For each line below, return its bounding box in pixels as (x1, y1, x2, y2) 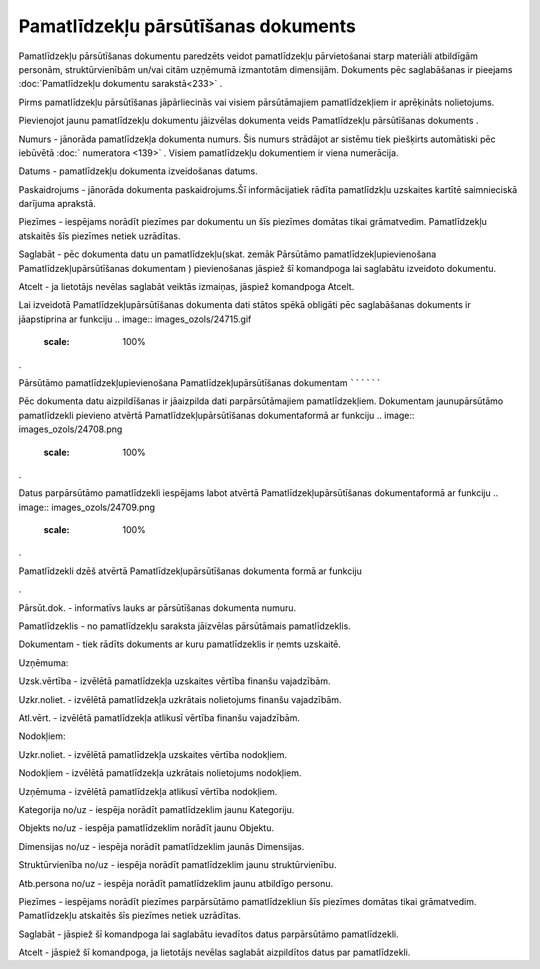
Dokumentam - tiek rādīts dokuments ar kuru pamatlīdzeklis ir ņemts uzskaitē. (18, 638, 342, 650)
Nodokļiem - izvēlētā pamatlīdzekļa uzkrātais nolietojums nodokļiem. (18, 767, 302, 779)
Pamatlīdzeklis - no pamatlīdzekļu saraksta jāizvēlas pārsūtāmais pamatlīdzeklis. (18, 620, 352, 632)
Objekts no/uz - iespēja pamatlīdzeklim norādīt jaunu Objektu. (18, 822, 275, 834)
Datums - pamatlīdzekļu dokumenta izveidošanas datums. (18, 165, 259, 177)
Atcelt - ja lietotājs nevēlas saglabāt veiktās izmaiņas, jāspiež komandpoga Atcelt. (18, 281, 355, 293)
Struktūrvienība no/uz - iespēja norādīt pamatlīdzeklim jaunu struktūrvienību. (18, 859, 337, 871)
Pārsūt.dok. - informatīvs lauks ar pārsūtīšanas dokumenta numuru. (18, 601, 297, 614)
